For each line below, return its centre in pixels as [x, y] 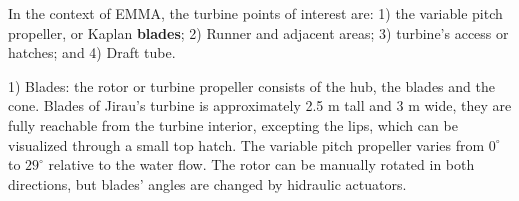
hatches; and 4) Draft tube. [92, 52]
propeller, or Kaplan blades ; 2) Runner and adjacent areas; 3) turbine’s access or [258, 32]
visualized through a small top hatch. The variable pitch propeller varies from [246, 144]
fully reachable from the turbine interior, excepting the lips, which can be [233, 124]
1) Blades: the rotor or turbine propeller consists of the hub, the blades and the [251, 85]
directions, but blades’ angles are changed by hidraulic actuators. [207, 183]
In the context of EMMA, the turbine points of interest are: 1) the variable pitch [255, 13]
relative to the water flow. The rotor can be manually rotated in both [261, 164]
